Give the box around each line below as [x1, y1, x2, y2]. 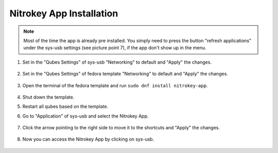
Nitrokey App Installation [9, 8, 118, 19]
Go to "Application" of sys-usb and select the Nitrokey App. [22, 113, 149, 119]
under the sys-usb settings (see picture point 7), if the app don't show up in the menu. [23, 45, 206, 51]
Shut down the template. [22, 94, 75, 100]
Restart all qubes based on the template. [22, 103, 108, 110]
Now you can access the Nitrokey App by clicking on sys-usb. [22, 136, 154, 142]
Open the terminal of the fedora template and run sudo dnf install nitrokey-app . [22, 82, 208, 88]
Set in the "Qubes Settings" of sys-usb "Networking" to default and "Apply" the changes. [22, 59, 212, 65]
